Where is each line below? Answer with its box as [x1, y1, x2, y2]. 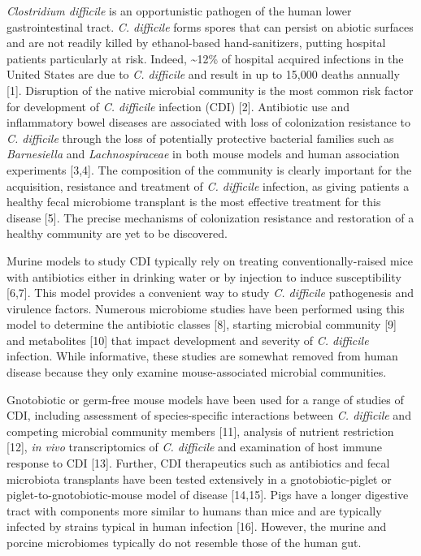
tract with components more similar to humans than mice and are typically [7, 502, 382, 519]
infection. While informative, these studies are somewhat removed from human [7, 347, 398, 364]
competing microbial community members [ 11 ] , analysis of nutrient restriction [7, 422, 394, 439]
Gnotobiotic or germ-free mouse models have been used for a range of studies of [7, 390, 404, 407]
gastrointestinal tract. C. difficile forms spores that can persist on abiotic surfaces [7, 18, 414, 35]
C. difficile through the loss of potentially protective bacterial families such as [7, 129, 394, 146]
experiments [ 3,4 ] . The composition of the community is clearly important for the [7, 161, 412, 178]
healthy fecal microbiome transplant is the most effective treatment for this [7, 193, 381, 210]
